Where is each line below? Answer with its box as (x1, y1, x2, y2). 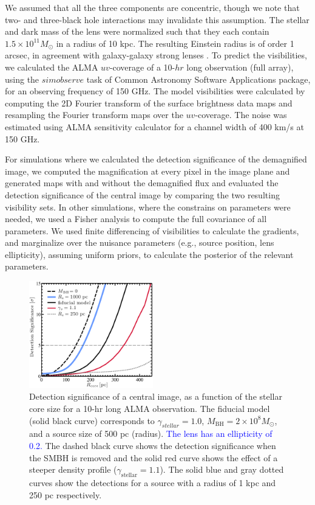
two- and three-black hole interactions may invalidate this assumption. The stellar (5, 13, 310, 26)
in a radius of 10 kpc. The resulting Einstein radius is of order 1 (56, 37, 294, 49)
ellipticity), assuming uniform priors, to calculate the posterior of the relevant (5, 248, 294, 260)
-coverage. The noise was (195, 108, 287, 121)
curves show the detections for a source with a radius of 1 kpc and (29, 476, 276, 489)
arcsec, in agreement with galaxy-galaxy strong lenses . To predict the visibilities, (5, 49, 307, 61)
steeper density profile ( (29, 463, 117, 476)
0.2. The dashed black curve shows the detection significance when (29, 439, 276, 451)
